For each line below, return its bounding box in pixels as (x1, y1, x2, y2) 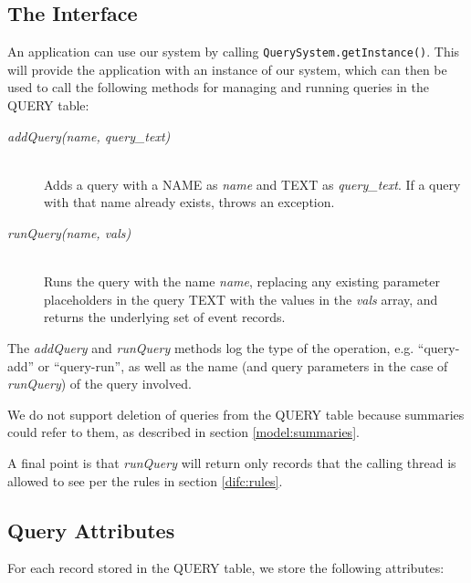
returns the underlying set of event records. (44, 307, 286, 327)
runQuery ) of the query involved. (7, 374, 192, 393)
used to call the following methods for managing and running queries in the (7, 78, 429, 97)
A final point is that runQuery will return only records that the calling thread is (7, 453, 456, 472)
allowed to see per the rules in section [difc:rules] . (7, 471, 283, 490)
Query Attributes (7, 515, 175, 544)
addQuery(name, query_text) (7, 126, 171, 145)
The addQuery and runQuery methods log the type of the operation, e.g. (7, 338, 414, 357)
